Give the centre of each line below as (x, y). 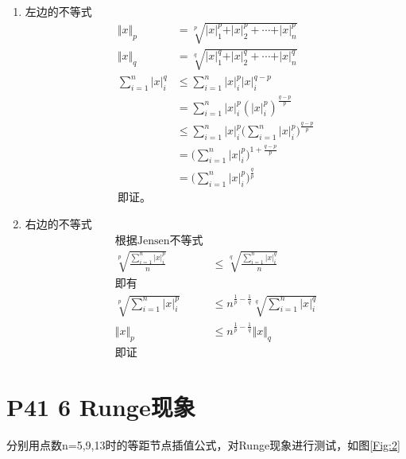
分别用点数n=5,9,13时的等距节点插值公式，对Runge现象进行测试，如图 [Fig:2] (203, 444)
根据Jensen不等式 (159, 241)
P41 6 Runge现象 (101, 406)
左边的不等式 (58, 11)
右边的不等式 (58, 223)
